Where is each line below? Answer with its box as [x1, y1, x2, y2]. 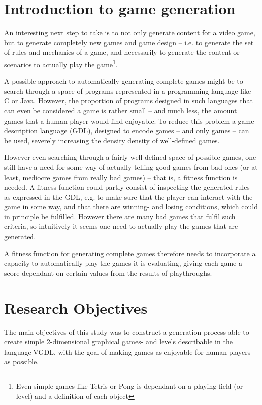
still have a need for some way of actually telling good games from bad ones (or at [4, 161, 258, 172]
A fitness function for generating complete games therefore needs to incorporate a [4, 248, 256, 258]
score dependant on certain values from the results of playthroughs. [4, 267, 212, 278]
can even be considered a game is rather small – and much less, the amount [4, 105, 237, 115]
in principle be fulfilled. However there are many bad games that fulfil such [4, 211, 236, 221]
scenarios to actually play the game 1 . [4, 57, 118, 69]
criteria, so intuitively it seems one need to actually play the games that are [4, 221, 238, 232]
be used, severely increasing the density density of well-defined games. [4, 135, 220, 145]
